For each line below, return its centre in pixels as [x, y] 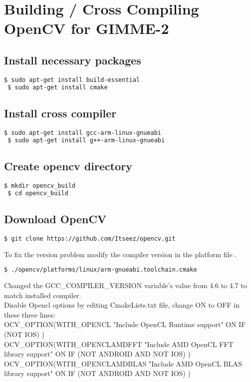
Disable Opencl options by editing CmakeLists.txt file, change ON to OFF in [122, 305]
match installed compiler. [43, 295]
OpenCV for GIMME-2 [87, 28]
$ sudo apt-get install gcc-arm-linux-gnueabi [83, 133]
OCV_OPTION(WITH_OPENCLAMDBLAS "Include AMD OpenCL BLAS [123, 363]
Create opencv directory [68, 166]
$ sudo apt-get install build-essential [72, 80]
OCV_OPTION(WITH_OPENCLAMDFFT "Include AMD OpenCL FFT [119, 344]
